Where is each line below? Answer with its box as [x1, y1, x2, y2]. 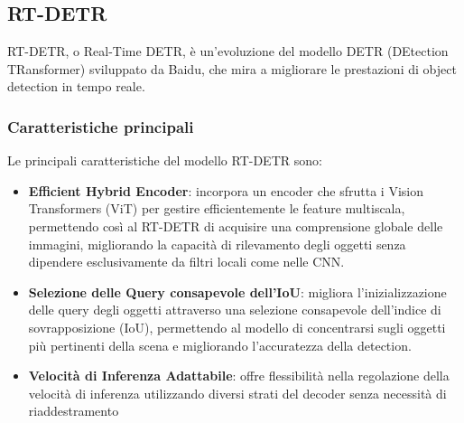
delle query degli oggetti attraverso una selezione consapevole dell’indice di [28, 300, 441, 319]
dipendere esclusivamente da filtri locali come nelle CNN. [28, 252, 345, 271]
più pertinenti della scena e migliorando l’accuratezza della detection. [28, 335, 412, 354]
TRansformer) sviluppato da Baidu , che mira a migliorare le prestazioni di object [7, 59, 457, 78]
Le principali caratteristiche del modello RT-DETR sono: [7, 151, 322, 170]
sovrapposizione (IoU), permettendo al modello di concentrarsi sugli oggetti [28, 317, 446, 336]
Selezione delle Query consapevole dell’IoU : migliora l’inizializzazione [28, 282, 447, 301]
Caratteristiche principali [7, 115, 194, 137]
